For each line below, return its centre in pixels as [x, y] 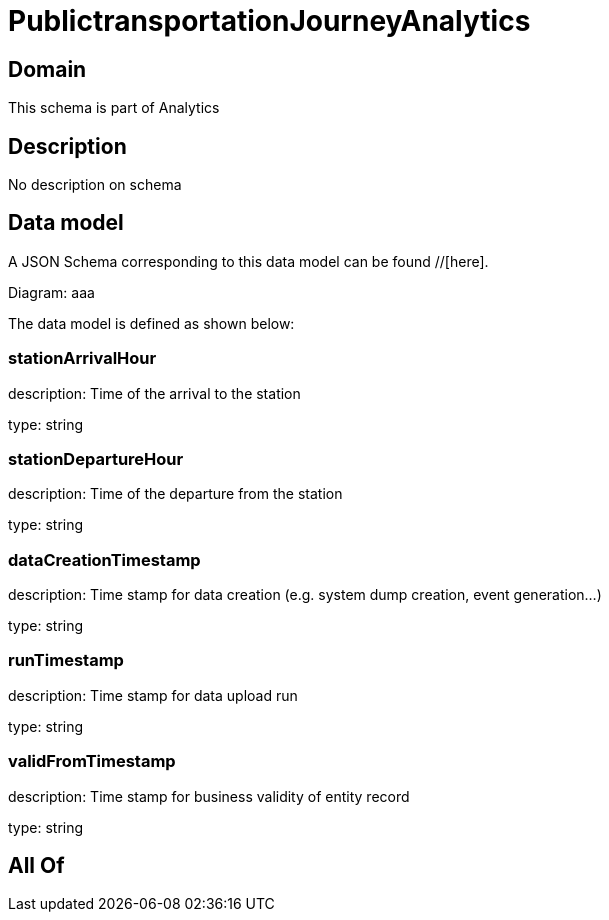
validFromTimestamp [92, 761]
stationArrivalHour [82, 358]
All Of [36, 866]
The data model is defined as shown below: [151, 323]
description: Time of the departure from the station [175, 494]
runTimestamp [66, 660]
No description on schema [95, 185]
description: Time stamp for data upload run [153, 695]
